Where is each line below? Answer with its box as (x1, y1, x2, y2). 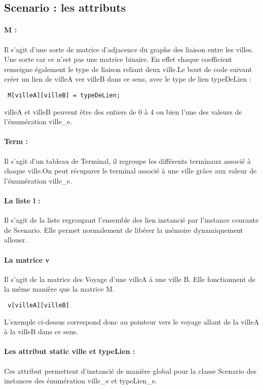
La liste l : (4, 195, 41, 205)
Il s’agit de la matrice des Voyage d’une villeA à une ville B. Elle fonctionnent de (4, 273, 256, 284)
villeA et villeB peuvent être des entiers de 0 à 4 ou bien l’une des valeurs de (4, 106, 242, 117)
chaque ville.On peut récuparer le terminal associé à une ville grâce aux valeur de (4, 165, 257, 176)
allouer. (4, 234, 27, 245)
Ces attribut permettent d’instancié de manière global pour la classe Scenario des (4, 365, 256, 376)
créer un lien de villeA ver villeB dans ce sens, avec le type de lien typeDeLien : (4, 74, 251, 84)
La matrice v (4, 254, 50, 265)
